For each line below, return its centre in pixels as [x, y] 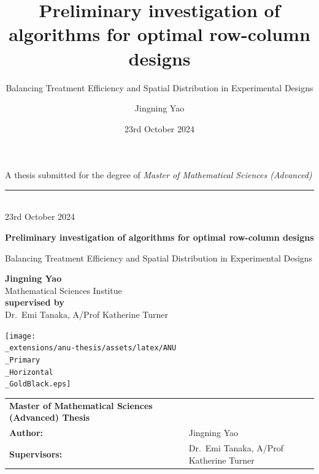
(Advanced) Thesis [50, 417]
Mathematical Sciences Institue [63, 290]
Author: [26, 433]
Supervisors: [36, 453]
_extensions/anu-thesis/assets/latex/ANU [91, 348]
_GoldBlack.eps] [38, 384]
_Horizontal [29, 372]
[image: [21, 336]
